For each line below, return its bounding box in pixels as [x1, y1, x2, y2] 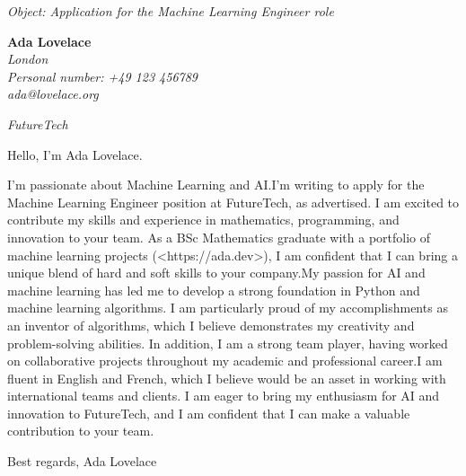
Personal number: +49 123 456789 [7, 66, 198, 85]
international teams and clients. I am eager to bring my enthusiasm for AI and [7, 386, 440, 405]
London [7, 49, 48, 68]
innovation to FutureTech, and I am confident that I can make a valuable [7, 403, 410, 422]
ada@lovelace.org [7, 84, 99, 103]
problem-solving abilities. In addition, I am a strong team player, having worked [7, 333, 448, 352]
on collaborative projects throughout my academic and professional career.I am [7, 351, 443, 370]
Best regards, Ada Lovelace [7, 452, 157, 471]
